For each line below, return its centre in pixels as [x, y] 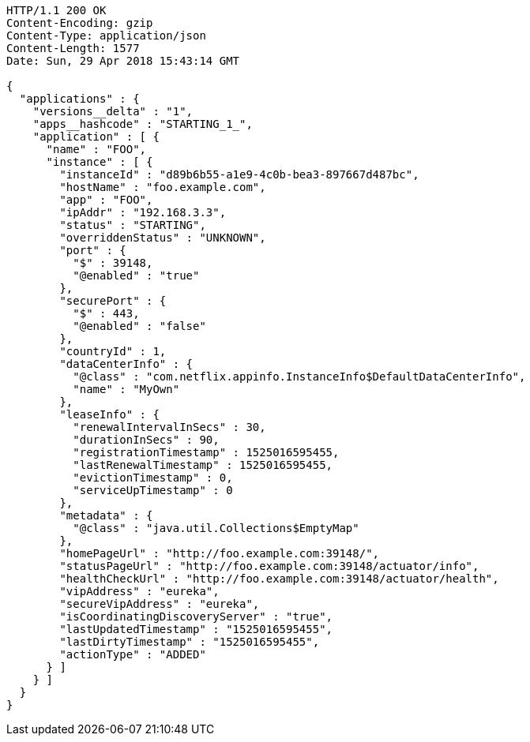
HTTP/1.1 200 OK [56, 10]
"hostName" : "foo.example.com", [163, 187]
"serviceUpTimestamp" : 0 [153, 490]
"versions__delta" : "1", [113, 111]
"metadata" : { [106, 515]
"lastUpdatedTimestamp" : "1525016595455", [196, 629]
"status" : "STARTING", [133, 225]
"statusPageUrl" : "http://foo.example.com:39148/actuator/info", [269, 566]
